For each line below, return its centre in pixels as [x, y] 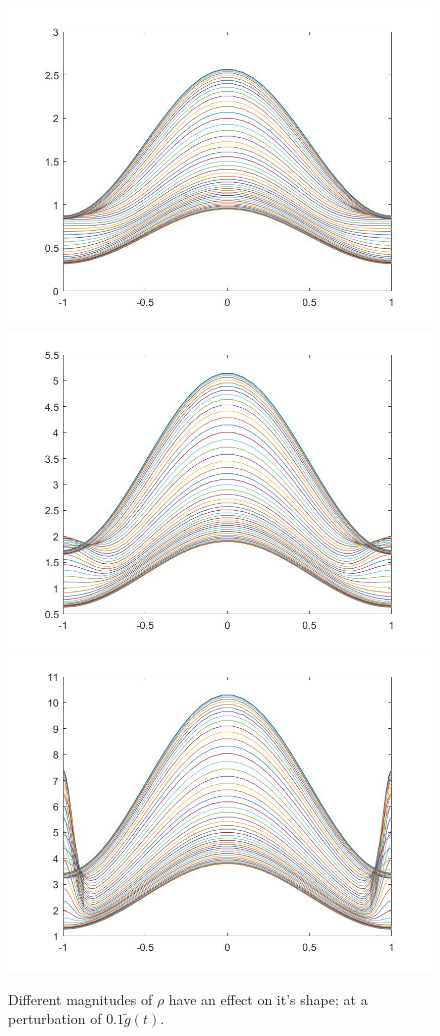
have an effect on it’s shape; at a [268, 998]
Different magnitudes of [80, 998]
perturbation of [55, 1018]
